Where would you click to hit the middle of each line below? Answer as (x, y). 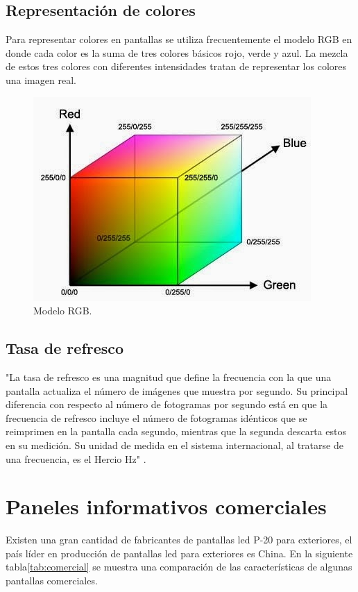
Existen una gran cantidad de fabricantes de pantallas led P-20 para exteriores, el (179, 540)
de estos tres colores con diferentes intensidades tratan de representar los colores (176, 66)
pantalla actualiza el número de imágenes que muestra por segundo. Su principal (177, 390)
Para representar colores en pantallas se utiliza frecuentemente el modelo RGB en (179, 39)
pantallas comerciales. (52, 581)
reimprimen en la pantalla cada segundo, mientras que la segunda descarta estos (176, 431)
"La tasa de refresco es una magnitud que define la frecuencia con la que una (169, 377)
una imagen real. (41, 79)
